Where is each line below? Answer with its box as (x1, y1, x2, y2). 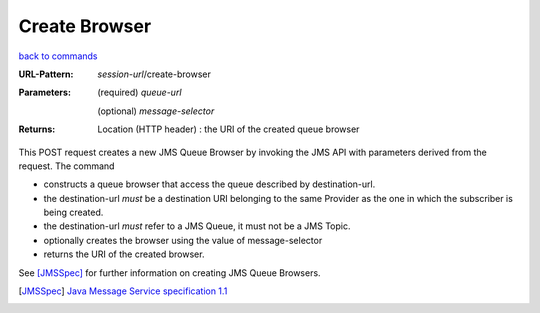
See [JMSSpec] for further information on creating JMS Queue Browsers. (18, 266, 321, 279)
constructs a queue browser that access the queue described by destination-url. (43, 178, 376, 190)
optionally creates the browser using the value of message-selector (43, 234, 323, 246)
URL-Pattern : (18, 68, 74, 80)
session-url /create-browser (97, 68, 212, 80)
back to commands (18, 50, 98, 62)
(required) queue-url (97, 86, 182, 99)
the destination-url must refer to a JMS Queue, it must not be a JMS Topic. (43, 220, 351, 232)
